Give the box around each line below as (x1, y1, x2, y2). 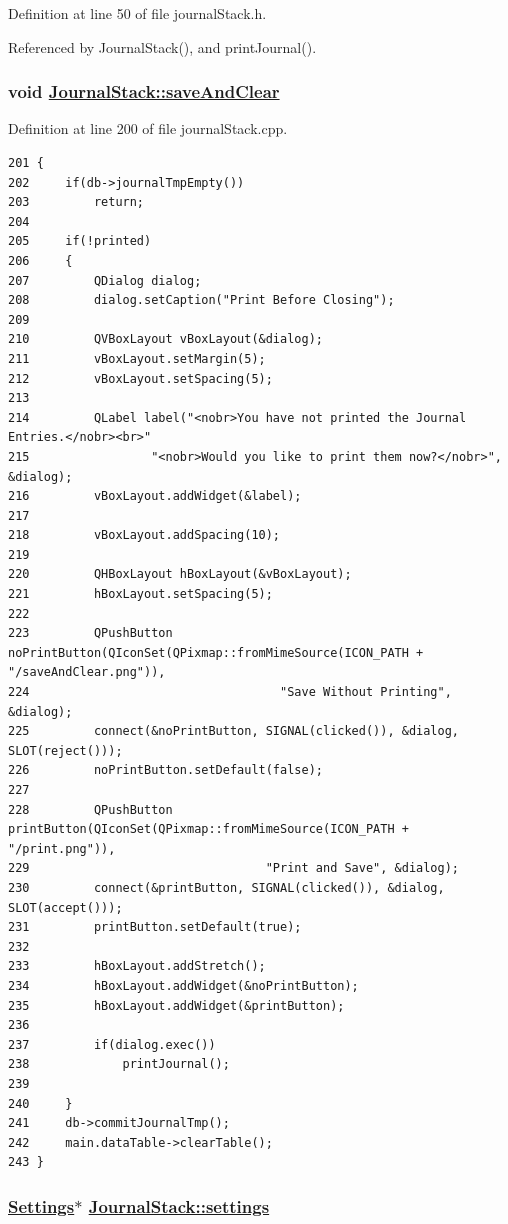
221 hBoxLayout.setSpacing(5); (8, 587, 273, 602)
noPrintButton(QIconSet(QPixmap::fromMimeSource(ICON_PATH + (8, 645, 424, 660)
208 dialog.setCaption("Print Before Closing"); (8, 293, 395, 308)
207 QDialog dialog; (8, 273, 202, 288)
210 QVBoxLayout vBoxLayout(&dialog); (8, 332, 323, 347)
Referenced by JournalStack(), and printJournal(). (8, 36, 317, 57)
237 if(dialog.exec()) (8, 1037, 216, 1052)
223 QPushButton (8, 626, 173, 641)
